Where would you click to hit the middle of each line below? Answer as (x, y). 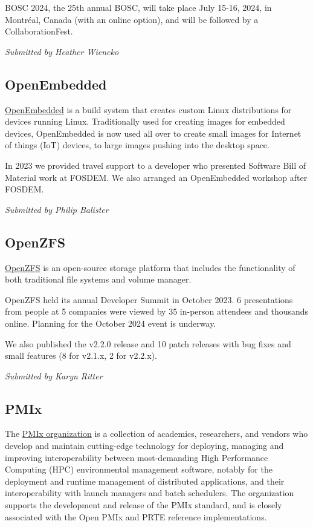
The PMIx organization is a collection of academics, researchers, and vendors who (156, 434)
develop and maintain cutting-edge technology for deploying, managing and (144, 446)
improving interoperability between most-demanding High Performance (137, 457)
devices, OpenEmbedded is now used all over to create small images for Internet (153, 133)
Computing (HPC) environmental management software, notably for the (139, 469)
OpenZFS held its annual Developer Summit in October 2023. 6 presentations (149, 299)
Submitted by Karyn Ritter (54, 375)
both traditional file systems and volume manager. (98, 279)
